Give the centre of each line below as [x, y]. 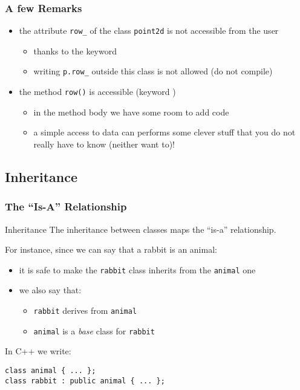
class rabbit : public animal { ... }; [85, 381]
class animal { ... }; [51, 370]
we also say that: [50, 290]
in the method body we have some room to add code [131, 112]
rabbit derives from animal [85, 310]
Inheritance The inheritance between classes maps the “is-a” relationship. [141, 229]
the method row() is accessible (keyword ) [97, 92]
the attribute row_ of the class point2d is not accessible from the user [149, 31]
